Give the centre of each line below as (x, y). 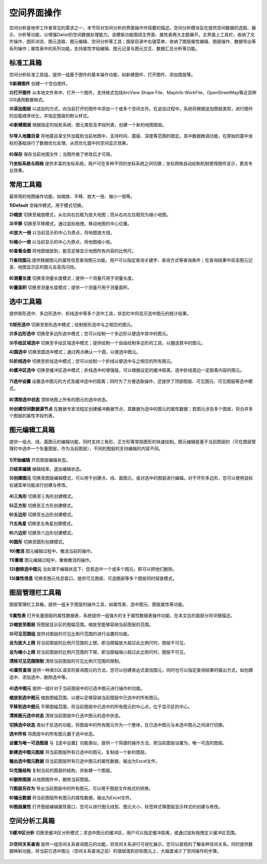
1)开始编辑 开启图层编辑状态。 (40, 460)
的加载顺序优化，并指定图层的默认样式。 (50, 115)
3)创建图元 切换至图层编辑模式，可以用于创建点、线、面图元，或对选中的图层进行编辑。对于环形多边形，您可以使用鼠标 (131, 478)
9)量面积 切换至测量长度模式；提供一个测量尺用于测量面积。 (70, 287)
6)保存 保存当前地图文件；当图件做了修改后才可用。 (62, 154)
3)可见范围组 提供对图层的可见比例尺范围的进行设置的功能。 (70, 634)
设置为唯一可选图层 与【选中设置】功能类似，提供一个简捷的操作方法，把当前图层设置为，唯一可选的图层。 (118, 743)
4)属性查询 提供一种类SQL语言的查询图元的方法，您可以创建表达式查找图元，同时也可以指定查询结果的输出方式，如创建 (131, 670)
